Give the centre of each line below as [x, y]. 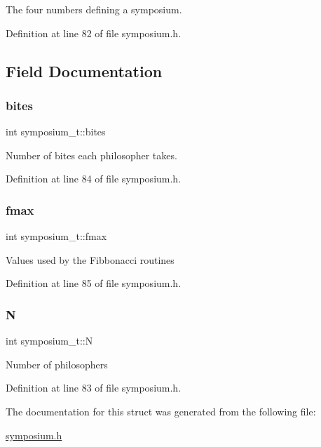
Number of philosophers [57, 364]
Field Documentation [84, 71]
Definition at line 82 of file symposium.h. [94, 33]
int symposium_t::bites [56, 132]
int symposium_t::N [49, 341]
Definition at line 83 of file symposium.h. [94, 388]
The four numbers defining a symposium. [94, 9]
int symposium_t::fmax [56, 236]
